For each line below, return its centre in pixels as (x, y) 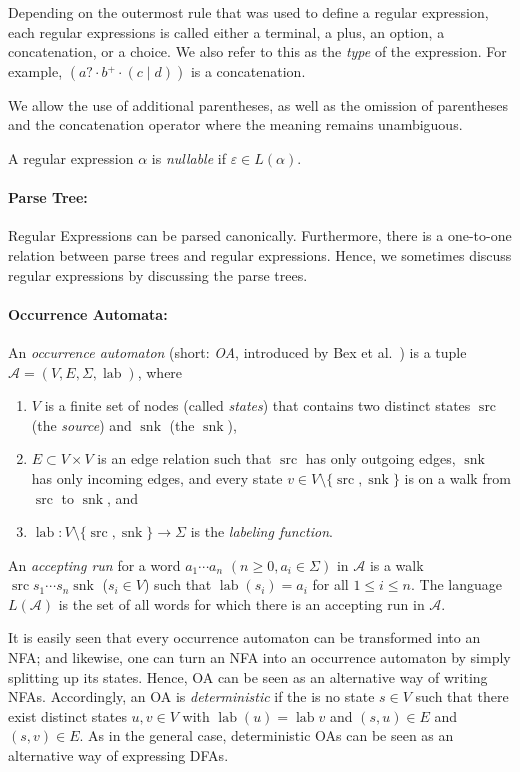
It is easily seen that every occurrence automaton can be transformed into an (244, 637)
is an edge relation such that (184, 458)
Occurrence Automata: (88, 313)
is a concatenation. (248, 70)
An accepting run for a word (94, 564)
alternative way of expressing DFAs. (118, 755)
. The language (456, 584)
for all (330, 584)
